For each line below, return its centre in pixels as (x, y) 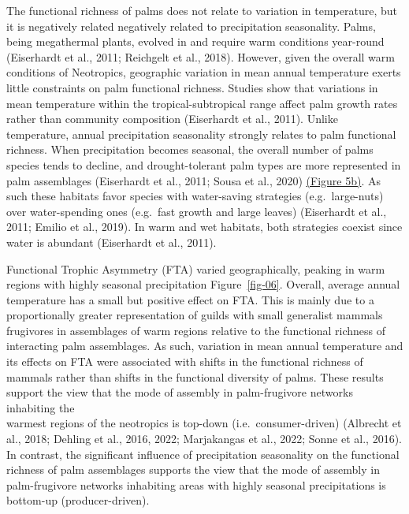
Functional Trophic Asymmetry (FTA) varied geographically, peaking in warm (196, 268)
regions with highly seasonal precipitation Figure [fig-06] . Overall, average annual (203, 284)
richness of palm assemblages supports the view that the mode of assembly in (193, 469)
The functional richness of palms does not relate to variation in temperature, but (202, 10)
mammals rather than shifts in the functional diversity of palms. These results (195, 376)
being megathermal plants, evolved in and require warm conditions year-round (195, 41)
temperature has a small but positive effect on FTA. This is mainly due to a (190, 299)
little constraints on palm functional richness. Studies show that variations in (192, 87)
